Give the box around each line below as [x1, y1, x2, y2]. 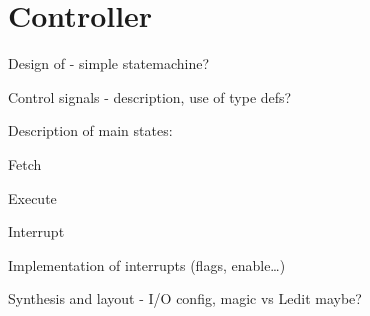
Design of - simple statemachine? [8, 53, 210, 74]
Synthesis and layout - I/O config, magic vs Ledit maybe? [8, 288, 362, 309]
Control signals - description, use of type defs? [8, 86, 292, 107]
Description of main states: [8, 120, 173, 141]
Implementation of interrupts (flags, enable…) [8, 254, 286, 275]
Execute [8, 187, 57, 208]
